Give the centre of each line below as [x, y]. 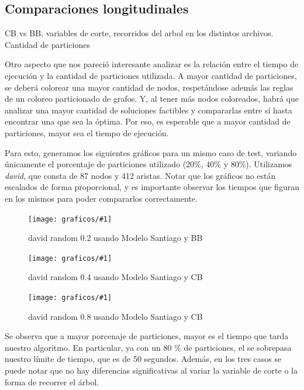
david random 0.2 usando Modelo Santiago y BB [115, 238]
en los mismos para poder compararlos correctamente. [101, 198]
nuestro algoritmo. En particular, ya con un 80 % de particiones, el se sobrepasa [148, 347]
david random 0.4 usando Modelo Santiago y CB [115, 277]
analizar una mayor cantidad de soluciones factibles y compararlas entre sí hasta [148, 110]
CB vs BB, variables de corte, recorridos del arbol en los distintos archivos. [139, 33]
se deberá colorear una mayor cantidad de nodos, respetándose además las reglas [149, 87]
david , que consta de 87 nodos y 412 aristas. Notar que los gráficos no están [140, 175]
